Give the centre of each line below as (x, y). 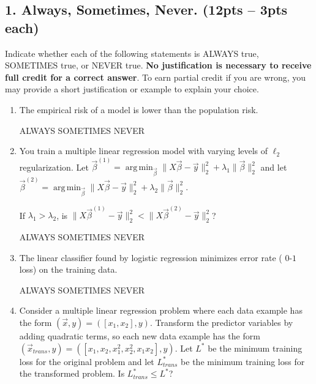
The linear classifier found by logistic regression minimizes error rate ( (151, 257)
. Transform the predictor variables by (221, 322)
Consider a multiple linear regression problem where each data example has (161, 310)
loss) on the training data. (68, 269)
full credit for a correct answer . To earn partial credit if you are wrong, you (156, 77)
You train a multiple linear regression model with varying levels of (144, 151)
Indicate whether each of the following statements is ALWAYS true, (132, 53)
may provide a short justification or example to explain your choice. (132, 89)
